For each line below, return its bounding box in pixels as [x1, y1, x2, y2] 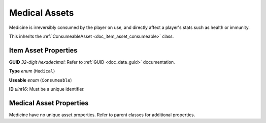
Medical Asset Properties [9, 98, 89, 107]
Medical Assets [9, 7, 74, 18]
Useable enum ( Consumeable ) [9, 77, 72, 83]
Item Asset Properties [9, 46, 78, 54]
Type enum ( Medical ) [9, 68, 55, 74]
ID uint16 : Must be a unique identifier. [9, 86, 85, 92]
